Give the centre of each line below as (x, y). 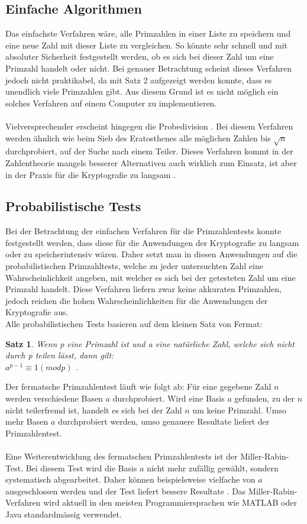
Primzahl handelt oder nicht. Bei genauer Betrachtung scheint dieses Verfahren (149, 68)
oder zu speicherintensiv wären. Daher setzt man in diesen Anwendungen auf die (151, 254)
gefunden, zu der (265, 398)
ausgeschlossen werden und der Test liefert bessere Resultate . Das (126, 491)
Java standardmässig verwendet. (64, 514)
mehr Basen (27, 421)
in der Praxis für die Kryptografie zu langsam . (91, 174)
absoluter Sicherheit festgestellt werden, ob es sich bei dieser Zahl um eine (140, 56)
